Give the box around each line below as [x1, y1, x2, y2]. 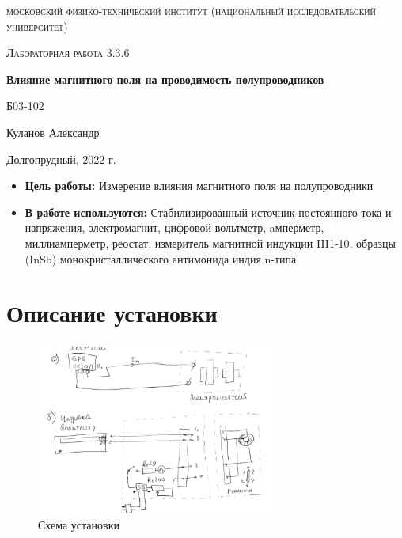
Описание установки [6, 297, 218, 329]
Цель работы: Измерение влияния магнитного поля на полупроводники [25, 177, 374, 194]
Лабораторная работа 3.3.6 [6, 44, 130, 61]
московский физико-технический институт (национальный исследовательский [6, 2, 376, 18]
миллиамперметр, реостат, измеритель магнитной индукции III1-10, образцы [25, 234, 396, 251]
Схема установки [38, 517, 119, 533]
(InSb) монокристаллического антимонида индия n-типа [25, 250, 297, 267]
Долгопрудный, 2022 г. [6, 150, 116, 167]
